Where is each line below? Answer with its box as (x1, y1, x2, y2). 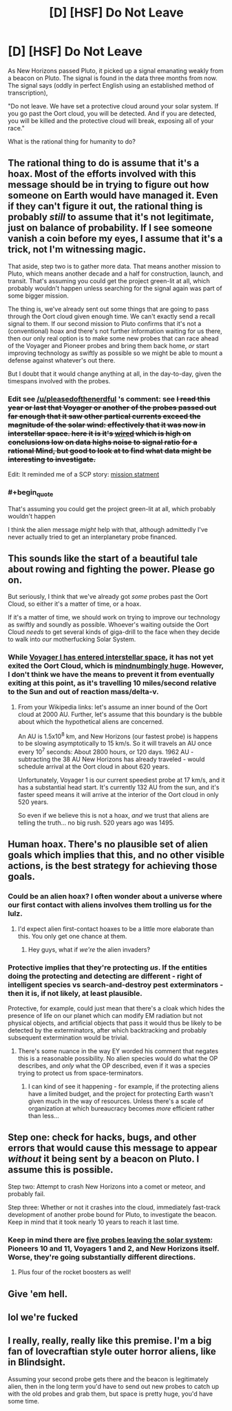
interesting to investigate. (8, 454, 96, 464)
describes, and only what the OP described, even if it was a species (17, 1062, 211, 1070)
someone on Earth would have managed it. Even (8, 190, 219, 202)
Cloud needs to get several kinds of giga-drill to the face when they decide (8, 628, 220, 636)
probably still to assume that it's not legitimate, (8, 211, 214, 223)
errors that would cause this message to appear (8, 1142, 218, 1154)
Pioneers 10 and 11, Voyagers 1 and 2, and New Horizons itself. (8, 1243, 220, 1253)
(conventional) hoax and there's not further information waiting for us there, (8, 327, 222, 335)
